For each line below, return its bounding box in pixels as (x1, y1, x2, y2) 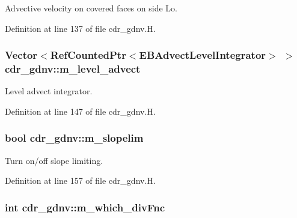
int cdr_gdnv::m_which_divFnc (5, 199, 165, 214)
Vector (5, 47, 38, 62)
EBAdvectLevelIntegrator (139, 47, 266, 62)
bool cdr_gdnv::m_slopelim (5, 130, 144, 145)
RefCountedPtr (50, 47, 126, 62)
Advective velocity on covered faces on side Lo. (5, 2, 177, 14)
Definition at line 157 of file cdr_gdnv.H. (5, 174, 156, 187)
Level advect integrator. (5, 85, 93, 97)
